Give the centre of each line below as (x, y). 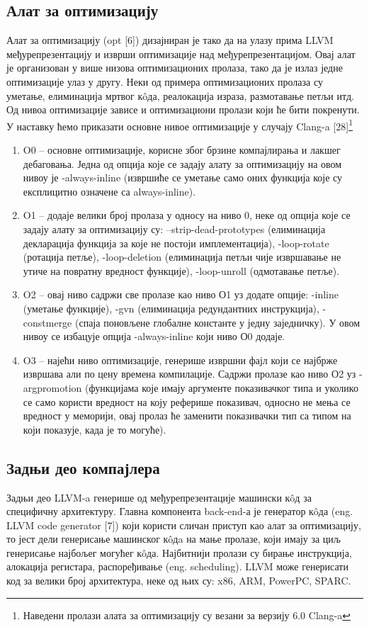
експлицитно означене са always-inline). (109, 191)
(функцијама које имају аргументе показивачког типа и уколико (222, 387)
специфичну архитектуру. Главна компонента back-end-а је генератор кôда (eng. (180, 511)
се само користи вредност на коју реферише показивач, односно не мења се (187, 401)
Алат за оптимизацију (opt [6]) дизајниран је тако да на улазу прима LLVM (170, 40)
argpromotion (52, 387)
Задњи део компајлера (83, 467)
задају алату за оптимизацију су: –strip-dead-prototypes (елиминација (174, 228)
